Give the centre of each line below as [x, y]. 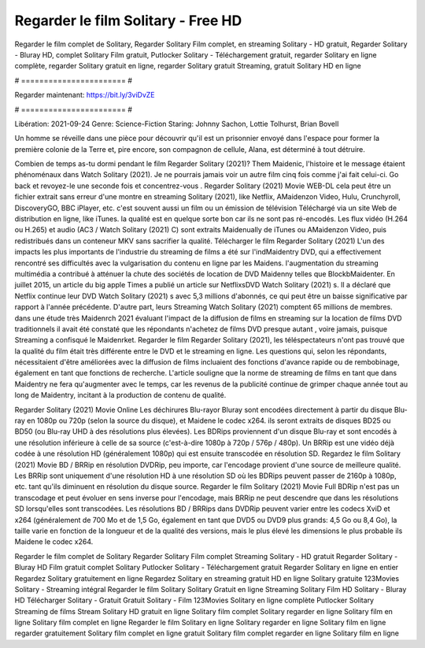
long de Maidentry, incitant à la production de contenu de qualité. [120, 395]
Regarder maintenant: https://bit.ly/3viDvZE [85, 95]
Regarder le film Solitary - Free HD [128, 20]
